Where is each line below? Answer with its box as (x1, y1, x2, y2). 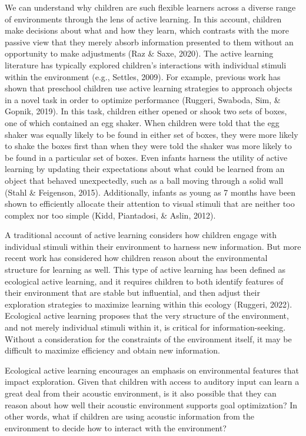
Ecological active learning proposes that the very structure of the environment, (5, 309, 289, 322)
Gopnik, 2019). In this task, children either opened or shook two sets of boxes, (5, 105, 287, 117)
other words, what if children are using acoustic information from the (5, 410, 254, 422)
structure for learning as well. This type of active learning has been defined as (5, 263, 285, 276)
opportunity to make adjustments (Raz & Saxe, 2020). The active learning (5, 47, 274, 60)
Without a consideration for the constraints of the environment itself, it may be (5, 332, 292, 345)
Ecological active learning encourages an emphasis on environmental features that (5, 364, 299, 376)
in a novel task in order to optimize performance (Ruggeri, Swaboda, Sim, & (5, 93, 281, 105)
